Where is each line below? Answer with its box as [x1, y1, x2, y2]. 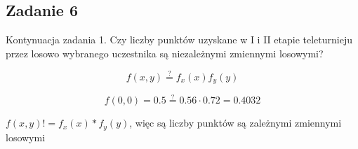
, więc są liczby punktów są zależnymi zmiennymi [129, 115, 342, 130]
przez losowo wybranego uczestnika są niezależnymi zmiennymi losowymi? [6, 45, 324, 60]
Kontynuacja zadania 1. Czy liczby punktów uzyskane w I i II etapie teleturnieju [6, 32, 353, 47]
